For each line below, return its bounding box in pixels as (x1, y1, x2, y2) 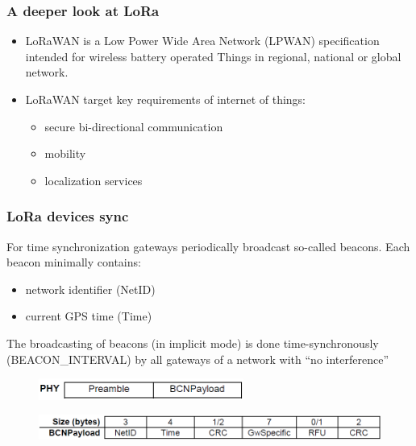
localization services (44, 171, 143, 188)
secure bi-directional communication (44, 118, 223, 134)
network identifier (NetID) (25, 280, 156, 297)
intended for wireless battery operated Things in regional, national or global (25, 47, 401, 64)
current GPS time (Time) (25, 308, 152, 324)
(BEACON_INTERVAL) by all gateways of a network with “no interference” (6, 350, 389, 367)
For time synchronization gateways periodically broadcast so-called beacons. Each (6, 237, 410, 254)
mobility (44, 145, 86, 162)
